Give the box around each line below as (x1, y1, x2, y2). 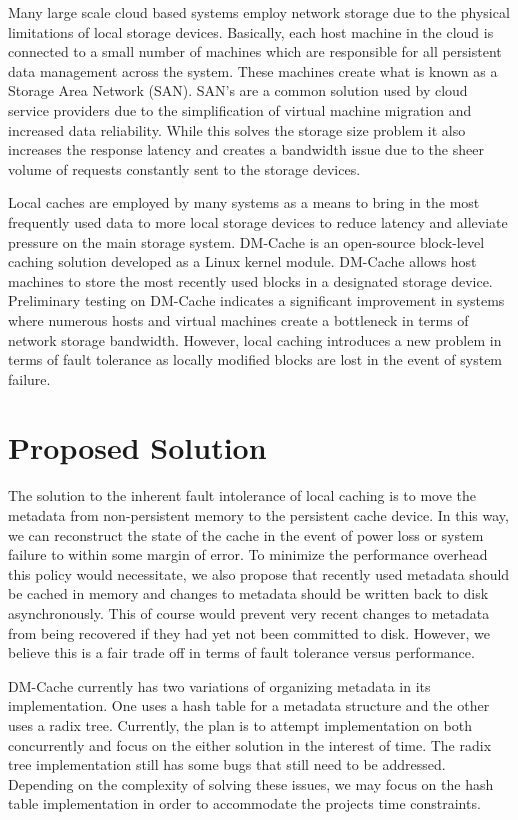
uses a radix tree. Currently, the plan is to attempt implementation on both (8, 714, 472, 735)
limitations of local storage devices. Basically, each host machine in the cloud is (8, 21, 494, 42)
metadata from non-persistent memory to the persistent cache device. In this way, (8, 505, 509, 525)
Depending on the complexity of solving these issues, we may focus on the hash (8, 773, 494, 794)
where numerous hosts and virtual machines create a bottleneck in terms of (8, 309, 469, 330)
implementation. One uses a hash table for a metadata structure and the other (8, 695, 490, 716)
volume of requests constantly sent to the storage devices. (8, 158, 361, 179)
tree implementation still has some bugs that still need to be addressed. (8, 754, 446, 775)
